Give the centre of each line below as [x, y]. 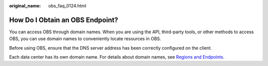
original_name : [25, 6]
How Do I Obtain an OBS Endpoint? [64, 20]
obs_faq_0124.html [67, 6]
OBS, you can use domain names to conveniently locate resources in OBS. [85, 39]
